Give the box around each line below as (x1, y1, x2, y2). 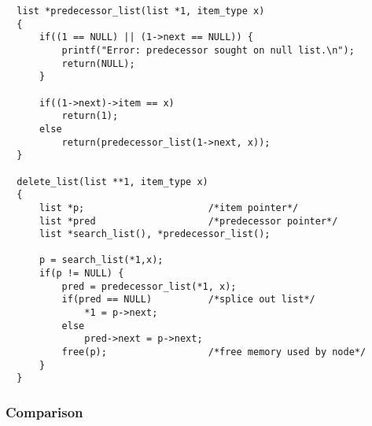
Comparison (6, 402, 83, 421)
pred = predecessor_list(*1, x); (61, 280, 237, 292)
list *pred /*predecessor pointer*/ (39, 215, 338, 227)
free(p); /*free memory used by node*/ (61, 346, 366, 358)
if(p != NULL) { (39, 268, 124, 280)
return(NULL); (61, 57, 135, 69)
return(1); (61, 110, 119, 122)
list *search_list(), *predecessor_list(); (39, 228, 271, 240)
